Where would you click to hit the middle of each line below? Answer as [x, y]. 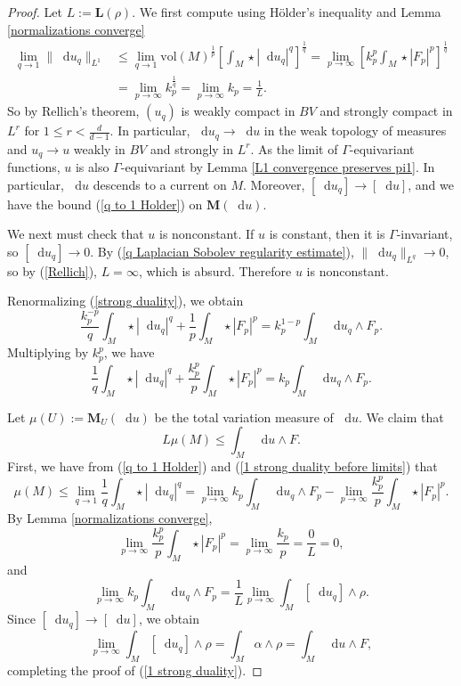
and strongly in [191, 148]
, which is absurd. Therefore [215, 270]
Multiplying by [48, 352]
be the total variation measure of [244, 416]
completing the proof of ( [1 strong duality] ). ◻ [135, 670]
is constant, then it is [327, 234]
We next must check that [76, 234]
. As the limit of [294, 148]
